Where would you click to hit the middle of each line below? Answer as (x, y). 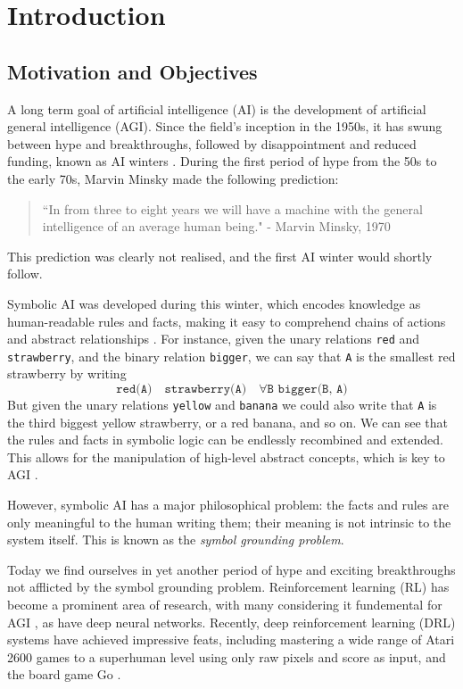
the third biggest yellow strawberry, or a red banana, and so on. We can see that (228, 422)
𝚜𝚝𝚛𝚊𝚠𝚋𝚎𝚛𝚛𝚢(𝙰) (206, 390)
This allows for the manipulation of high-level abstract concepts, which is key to (226, 457)
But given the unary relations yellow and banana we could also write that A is (222, 405)
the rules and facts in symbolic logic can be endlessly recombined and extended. (225, 440)
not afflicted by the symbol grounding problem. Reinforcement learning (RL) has (228, 587)
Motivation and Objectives (132, 71)
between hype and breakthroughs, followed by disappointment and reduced (212, 143)
